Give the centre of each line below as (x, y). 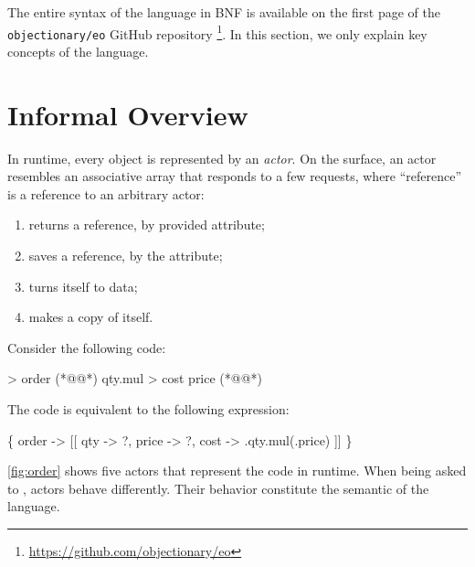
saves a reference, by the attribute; (126, 255)
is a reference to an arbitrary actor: (106, 193)
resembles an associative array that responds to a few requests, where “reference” (235, 176)
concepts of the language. (78, 51)
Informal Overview (128, 114)
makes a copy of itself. (91, 317)
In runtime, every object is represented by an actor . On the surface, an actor (222, 158)
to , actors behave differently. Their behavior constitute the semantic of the (218, 488)
